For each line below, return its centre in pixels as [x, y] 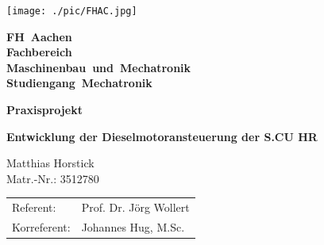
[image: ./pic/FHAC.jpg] [72, 11]
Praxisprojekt [44, 110]
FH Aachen [39, 36]
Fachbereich [39, 52]
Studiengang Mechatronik [79, 83]
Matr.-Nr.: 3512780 [53, 178]
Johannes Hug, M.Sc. [133, 227]
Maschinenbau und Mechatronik [99, 67]
